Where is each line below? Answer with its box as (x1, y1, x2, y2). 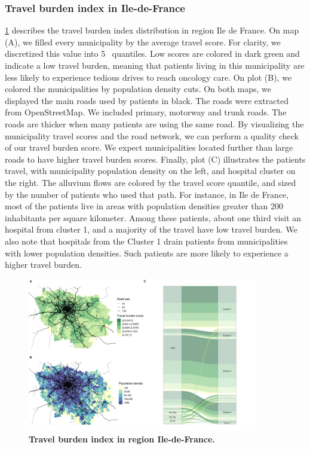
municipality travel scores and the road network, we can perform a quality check (5, 129, 299, 142)
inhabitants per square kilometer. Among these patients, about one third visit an (5, 211, 302, 224)
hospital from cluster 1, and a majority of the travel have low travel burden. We (5, 223, 297, 236)
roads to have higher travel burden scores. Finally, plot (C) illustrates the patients (5, 152, 306, 165)
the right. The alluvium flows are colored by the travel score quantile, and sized (5, 176, 296, 188)
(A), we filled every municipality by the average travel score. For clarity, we (5, 35, 281, 48)
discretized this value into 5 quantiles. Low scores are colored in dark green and (5, 47, 300, 60)
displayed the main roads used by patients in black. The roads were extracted (5, 94, 288, 106)
